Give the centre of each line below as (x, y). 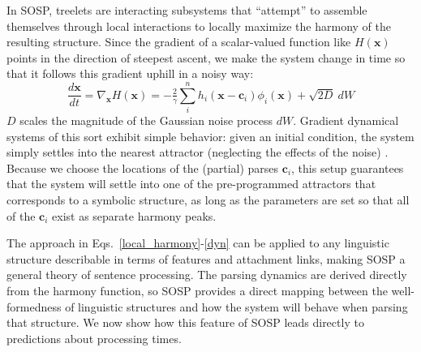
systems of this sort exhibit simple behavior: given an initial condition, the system (210, 136)
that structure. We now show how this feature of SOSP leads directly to (185, 322)
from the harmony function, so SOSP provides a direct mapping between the (197, 291)
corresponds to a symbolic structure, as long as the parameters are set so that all (208, 200)
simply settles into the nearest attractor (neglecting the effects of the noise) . (198, 152)
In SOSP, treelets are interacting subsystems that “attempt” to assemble (187, 10)
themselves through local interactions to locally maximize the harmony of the (199, 26)
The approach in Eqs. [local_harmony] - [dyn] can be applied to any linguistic (198, 243)
